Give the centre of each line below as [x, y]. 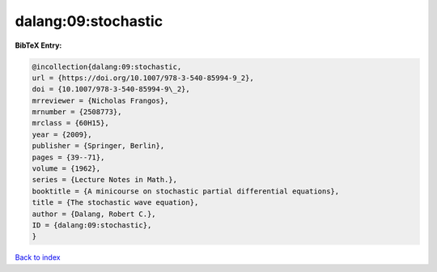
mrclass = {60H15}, [70, 123]
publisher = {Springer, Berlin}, [98, 146]
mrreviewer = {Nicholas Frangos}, [100, 100]
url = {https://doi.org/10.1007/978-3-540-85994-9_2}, [143, 78]
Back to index [38, 257]
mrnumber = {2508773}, [77, 112]
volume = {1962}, [66, 169]
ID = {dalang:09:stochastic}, [92, 225]
